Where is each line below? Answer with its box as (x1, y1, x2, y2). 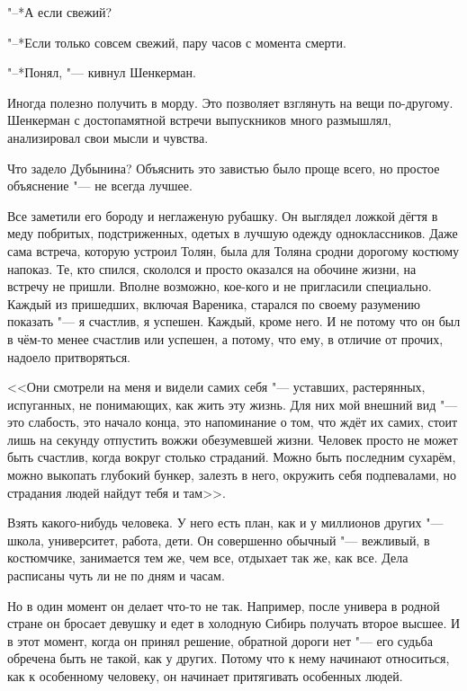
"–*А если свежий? (7, 3, 112, 21)
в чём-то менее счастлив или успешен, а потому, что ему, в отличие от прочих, (7, 329, 444, 348)
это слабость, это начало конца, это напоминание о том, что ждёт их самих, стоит (7, 412, 458, 431)
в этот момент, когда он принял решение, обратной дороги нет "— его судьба (7, 631, 433, 650)
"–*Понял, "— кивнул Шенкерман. (7, 63, 196, 82)
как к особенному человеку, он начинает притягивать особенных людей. (7, 667, 403, 685)
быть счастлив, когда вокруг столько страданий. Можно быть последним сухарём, (7, 447, 456, 466)
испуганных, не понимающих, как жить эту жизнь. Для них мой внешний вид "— (7, 394, 458, 413)
